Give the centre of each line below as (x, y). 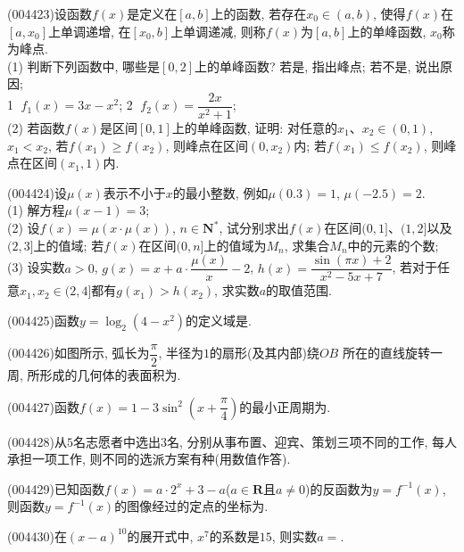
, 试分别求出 (254, 227)
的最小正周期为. (285, 406)
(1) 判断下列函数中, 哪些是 (84, 66)
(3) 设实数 (36, 267)
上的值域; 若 (69, 245)
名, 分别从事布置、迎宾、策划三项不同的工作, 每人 (312, 441)
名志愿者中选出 (116, 441)
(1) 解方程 (36, 210)
